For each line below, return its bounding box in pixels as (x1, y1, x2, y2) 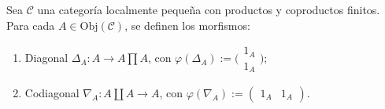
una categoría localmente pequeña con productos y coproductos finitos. (37, 2, 380, 17)
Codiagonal (24, 85, 80, 101)
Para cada (6, 16, 55, 33)
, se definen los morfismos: (124, 16, 250, 33)
